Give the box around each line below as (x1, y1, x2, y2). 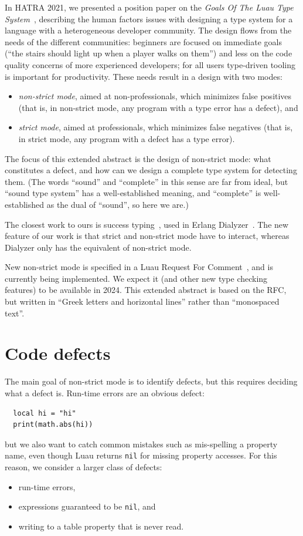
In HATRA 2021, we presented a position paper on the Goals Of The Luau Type (5, 1, 294, 13)
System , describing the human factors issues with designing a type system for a (5, 12, 293, 25)
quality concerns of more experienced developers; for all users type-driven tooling (5, 58, 296, 70)
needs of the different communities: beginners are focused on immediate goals (5, 35, 282, 48)
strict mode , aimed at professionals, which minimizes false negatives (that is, (18, 121, 293, 133)
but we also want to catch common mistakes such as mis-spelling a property (5, 437, 278, 450)
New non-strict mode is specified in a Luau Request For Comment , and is (5, 261, 273, 273)
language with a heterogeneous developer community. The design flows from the (5, 24, 292, 36)
